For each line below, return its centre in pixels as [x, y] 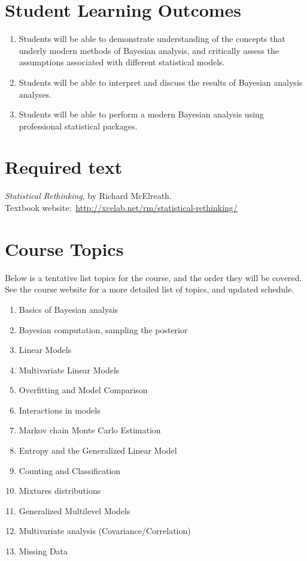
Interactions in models [60, 410]
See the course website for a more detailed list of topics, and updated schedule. [150, 289]
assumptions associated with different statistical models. [122, 62]
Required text [64, 167]
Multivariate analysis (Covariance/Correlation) [105, 531]
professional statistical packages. [78, 126]
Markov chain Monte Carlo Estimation [90, 430]
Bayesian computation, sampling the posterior [103, 329]
